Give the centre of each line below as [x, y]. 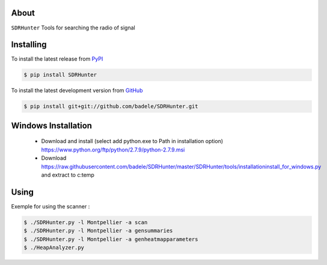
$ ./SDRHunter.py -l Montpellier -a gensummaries [98, 231]
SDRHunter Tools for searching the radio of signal [73, 28]
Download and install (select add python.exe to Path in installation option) [132, 141]
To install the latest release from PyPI [57, 59]
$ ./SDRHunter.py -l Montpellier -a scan [86, 222]
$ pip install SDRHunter [60, 75]
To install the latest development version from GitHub [77, 91]
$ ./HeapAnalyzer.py [54, 247]
